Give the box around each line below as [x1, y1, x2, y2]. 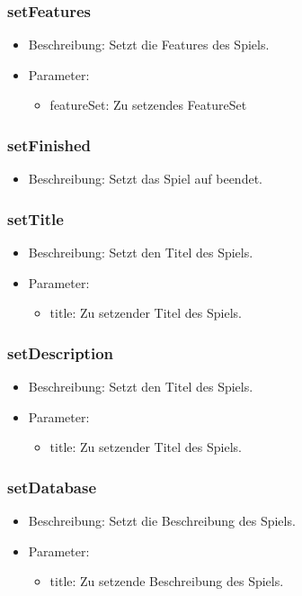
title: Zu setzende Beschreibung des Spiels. [49, 572, 284, 591]
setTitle [7, 207, 64, 230]
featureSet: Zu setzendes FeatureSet [49, 95, 247, 114]
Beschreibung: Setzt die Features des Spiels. [28, 35, 270, 54]
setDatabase [7, 475, 97, 498]
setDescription [7, 341, 114, 364]
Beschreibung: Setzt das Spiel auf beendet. [28, 169, 262, 188]
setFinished [7, 133, 92, 156]
